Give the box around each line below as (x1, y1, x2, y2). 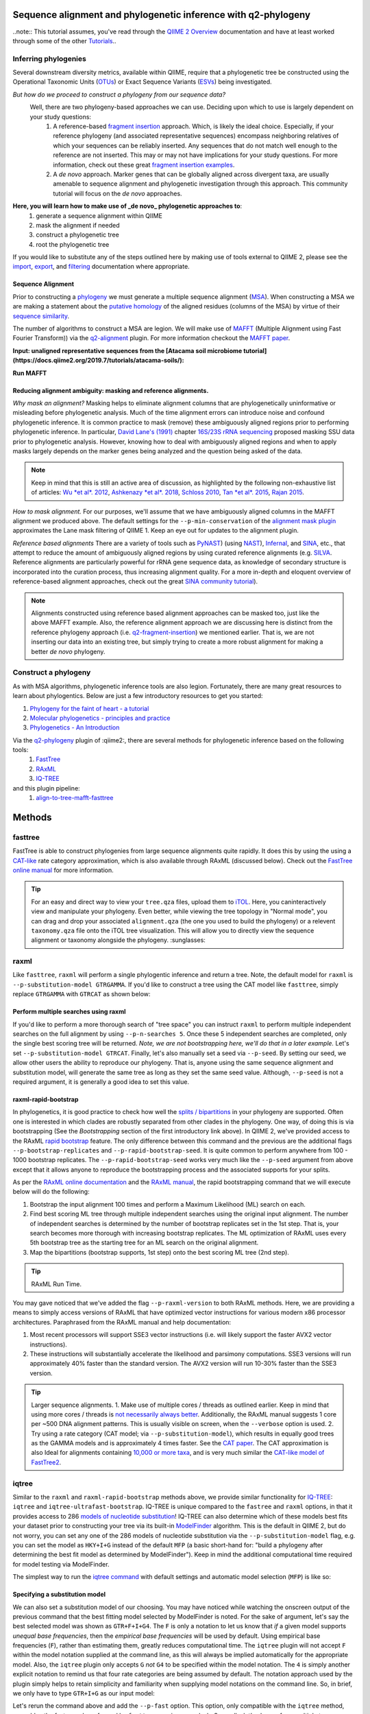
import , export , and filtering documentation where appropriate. (12, 263, 190, 271)
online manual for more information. (12, 866, 114, 874)
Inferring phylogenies (12, 53, 87, 63)
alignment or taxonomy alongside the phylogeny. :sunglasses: (31, 936, 206, 944)
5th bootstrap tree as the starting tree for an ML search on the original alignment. (29, 1238, 259, 1247)
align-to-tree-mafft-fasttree (36, 794, 114, 802)
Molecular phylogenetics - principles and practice (29, 714, 171, 722)
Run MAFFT (12, 369, 47, 377)
